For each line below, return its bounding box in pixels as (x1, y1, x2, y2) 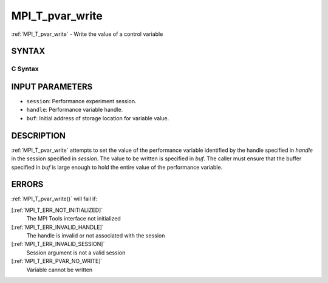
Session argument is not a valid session (26, 249, 126, 256)
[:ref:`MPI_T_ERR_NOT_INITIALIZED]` (11, 206, 103, 214)
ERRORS (11, 179, 44, 189)
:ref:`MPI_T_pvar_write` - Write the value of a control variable (11, 30, 163, 38)
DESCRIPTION (11, 131, 66, 141)
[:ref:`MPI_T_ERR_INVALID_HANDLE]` (11, 223, 104, 231)
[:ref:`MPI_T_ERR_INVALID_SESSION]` (11, 240, 105, 248)
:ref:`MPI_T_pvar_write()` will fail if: (11, 195, 97, 203)
